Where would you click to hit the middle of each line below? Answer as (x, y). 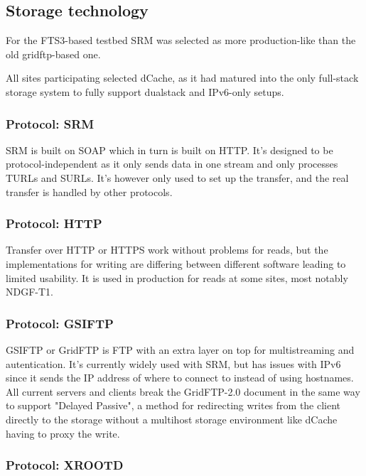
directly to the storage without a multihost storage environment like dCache (172, 419)
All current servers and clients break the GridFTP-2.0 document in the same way (183, 391)
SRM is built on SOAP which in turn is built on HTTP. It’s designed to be (169, 150)
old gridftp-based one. (53, 54)
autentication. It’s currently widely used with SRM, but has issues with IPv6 (173, 363)
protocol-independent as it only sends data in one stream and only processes (172, 164)
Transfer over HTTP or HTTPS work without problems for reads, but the (167, 250)
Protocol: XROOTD (65, 465)
